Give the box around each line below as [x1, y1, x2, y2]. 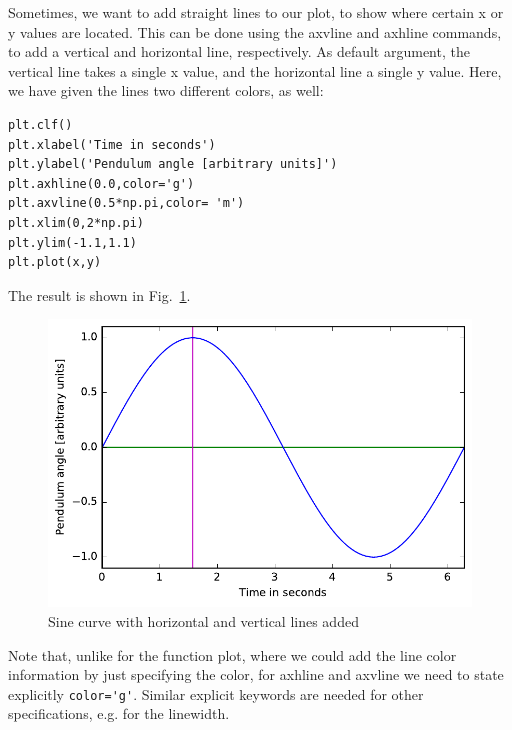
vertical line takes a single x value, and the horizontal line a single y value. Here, [8, 60, 502, 81]
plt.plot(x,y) [8, 255, 102, 270]
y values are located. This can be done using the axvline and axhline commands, [8, 21, 502, 42]
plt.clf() [8, 117, 73, 132]
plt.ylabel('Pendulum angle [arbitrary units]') [8, 157, 338, 172]
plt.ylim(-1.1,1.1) [8, 235, 137, 250]
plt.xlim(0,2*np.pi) [8, 215, 145, 230]
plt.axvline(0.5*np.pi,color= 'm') [8, 196, 245, 211]
